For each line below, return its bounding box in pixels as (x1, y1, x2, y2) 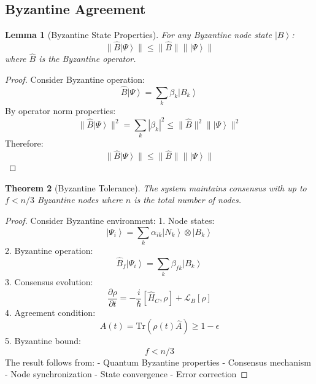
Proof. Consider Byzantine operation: (5, 72, 145, 85)
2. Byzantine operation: (5, 244, 93, 256)
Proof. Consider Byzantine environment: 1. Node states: (5, 213, 215, 226)
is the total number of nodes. (134, 193, 242, 206)
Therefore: (5, 137, 44, 150)
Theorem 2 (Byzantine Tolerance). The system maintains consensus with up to (5, 181, 307, 194)
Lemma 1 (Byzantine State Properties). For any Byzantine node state (5, 28, 272, 41)
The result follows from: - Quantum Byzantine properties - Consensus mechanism (5, 355, 312, 368)
